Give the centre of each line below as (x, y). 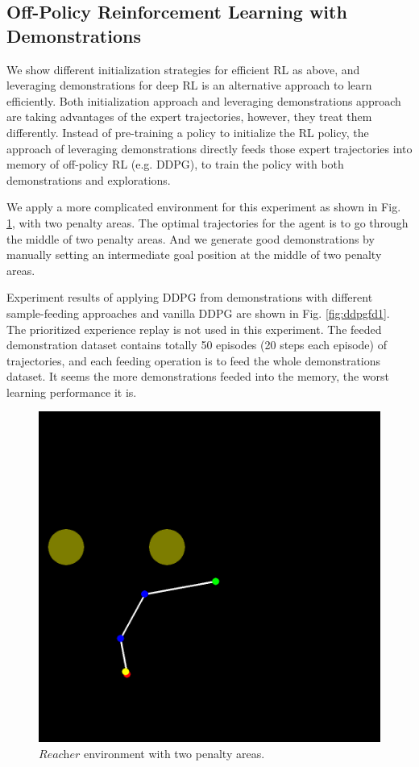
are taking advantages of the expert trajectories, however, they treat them (189, 117)
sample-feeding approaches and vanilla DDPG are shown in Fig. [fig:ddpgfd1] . (198, 313)
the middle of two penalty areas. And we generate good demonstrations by (191, 238)
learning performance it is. (72, 392)
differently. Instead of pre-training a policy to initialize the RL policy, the (188, 132)
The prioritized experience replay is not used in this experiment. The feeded (194, 329)
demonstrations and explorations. (89, 179)
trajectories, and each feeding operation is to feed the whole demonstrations (194, 360)
